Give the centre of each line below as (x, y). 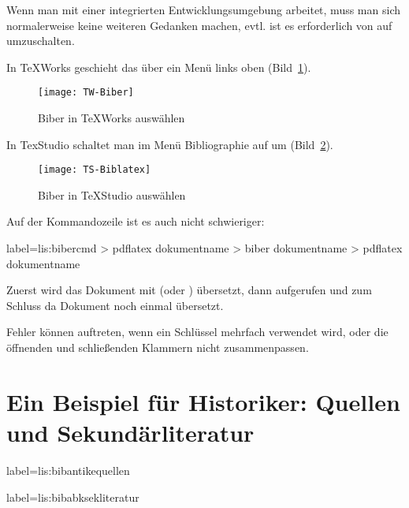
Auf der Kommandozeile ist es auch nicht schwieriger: (136, 221)
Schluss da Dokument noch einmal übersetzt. (115, 305)
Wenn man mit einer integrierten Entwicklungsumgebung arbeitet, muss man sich (203, 9)
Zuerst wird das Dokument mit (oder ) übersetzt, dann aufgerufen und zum (189, 290)
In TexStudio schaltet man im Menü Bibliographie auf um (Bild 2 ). (170, 144)
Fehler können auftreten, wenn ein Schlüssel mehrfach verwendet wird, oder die (197, 332)
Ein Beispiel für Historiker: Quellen (203, 401)
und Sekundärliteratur (130, 432)
